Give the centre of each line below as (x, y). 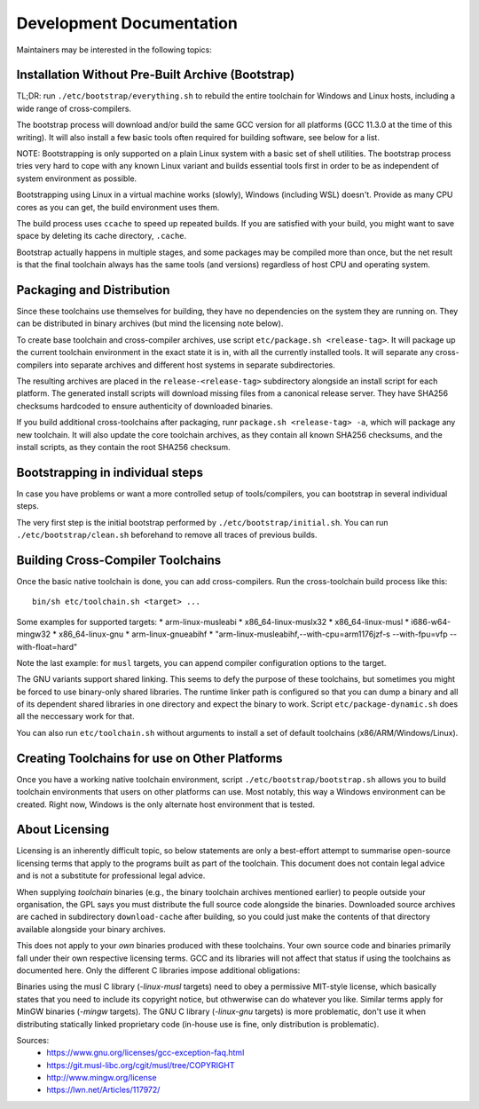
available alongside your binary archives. (91, 929)
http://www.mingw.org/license (102, 1078)
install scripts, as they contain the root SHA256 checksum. (123, 447)
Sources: (33, 1040)
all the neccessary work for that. (75, 717)
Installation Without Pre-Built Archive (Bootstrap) (156, 75)
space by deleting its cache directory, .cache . (102, 236)
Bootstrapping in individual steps (110, 472)
